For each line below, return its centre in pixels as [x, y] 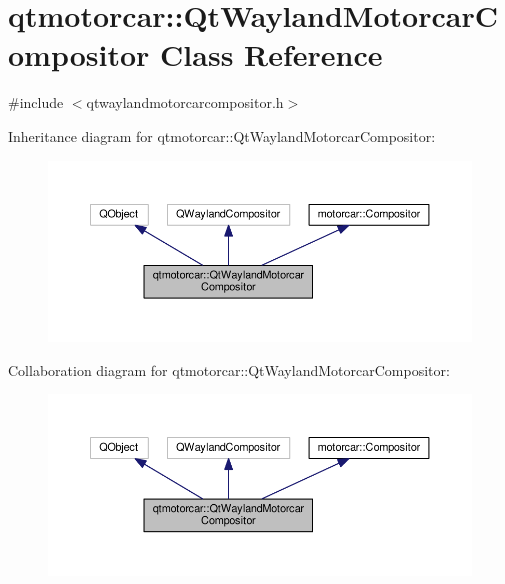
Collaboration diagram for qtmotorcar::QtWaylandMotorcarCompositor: [229, 369]
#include [36, 102]
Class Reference [271, 54]
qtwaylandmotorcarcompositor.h [185, 102]
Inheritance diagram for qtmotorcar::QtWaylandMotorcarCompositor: [222, 135]
